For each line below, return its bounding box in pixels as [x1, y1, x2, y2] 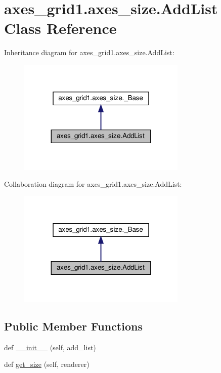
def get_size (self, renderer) [4, 359, 90, 369]
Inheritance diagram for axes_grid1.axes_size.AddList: [4, 47, 174, 58]
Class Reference [4, 18, 117, 38]
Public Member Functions [4, 318, 143, 334]
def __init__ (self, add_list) [4, 342, 96, 352]
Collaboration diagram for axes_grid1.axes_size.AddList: [4, 179, 182, 189]
